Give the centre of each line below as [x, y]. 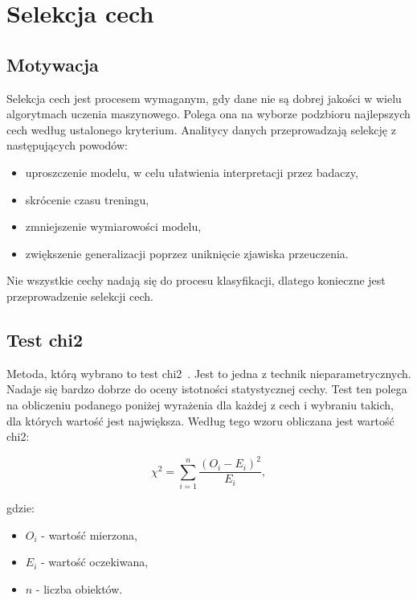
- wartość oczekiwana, [94, 562]
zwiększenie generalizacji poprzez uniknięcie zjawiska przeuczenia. [187, 253]
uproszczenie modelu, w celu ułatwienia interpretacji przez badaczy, [192, 172]
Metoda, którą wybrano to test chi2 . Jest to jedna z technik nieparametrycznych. [209, 373]
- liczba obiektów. [79, 588]
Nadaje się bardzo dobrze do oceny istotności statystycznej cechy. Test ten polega [207, 389]
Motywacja [53, 64]
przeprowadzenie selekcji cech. [80, 296]
